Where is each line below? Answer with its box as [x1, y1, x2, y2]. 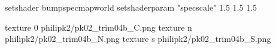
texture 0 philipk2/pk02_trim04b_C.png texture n [5, 21, 192, 33]
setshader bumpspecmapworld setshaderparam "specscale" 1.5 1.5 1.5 [5, 1, 257, 13]
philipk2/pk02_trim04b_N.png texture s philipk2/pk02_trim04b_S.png [5, 32, 271, 45]
